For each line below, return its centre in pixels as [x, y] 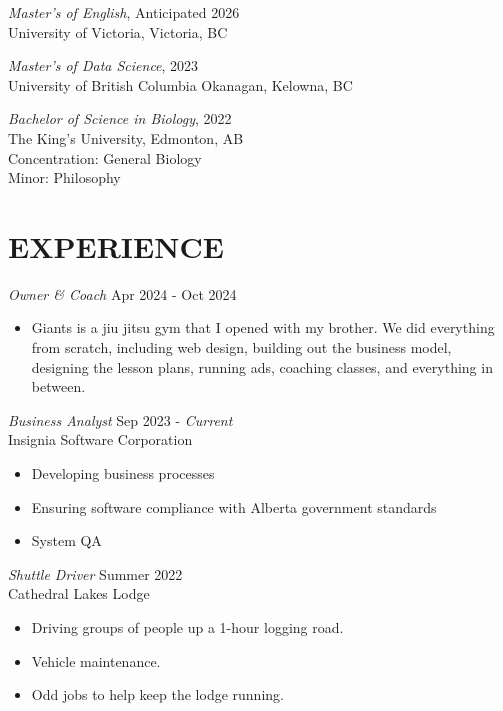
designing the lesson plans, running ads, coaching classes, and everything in [262, 366]
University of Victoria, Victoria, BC [118, 31]
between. [58, 386]
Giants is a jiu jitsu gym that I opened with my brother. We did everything [263, 327]
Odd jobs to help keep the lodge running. [157, 694]
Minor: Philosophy [64, 177]
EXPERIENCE [116, 245]
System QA [66, 540]
